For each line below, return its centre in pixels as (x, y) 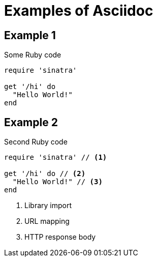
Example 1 (30, 35)
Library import (48, 206)
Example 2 (31, 122)
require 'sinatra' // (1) (56, 157)
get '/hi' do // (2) (45, 174)
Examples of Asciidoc (79, 11)
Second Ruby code (36, 142)
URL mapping (47, 221)
